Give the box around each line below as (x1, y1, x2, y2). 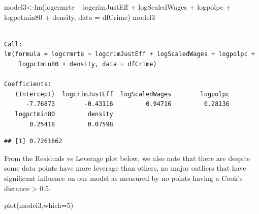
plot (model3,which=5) (4, 200, 74, 210)
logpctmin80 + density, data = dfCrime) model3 (4, 11, 155, 22)
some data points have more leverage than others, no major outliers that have (4, 163, 246, 173)
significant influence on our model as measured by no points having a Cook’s (4, 172, 243, 183)
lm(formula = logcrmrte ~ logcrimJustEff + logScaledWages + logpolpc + (4, 50, 255, 58)
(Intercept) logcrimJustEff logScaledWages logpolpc (15, 90, 230, 98)
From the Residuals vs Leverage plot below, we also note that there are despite (4, 152, 250, 163)
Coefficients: (4, 81, 52, 88)
